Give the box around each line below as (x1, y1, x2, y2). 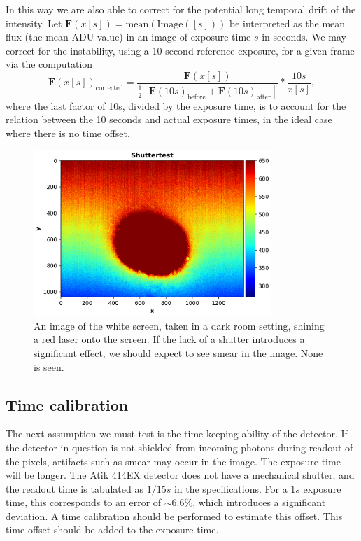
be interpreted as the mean (229, 15, 346, 30)
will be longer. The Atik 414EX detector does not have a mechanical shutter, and (6, 468, 355, 482)
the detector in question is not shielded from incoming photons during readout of (6, 440, 353, 454)
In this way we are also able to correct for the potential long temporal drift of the (6, 2, 356, 16)
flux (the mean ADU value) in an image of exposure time (6, 29, 251, 44)
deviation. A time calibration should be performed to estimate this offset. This (6, 508, 343, 523)
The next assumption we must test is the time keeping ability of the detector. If (6, 426, 348, 441)
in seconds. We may (262, 29, 346, 44)
